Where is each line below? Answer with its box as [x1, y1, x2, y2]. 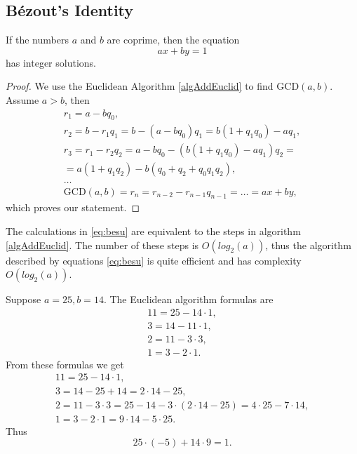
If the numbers [6, 32, 69, 47]
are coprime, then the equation [107, 32, 240, 47]
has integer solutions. [6, 55, 96, 69]
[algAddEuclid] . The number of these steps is [6, 237, 199, 252]
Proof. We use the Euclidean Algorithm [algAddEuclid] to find [6, 79, 274, 93]
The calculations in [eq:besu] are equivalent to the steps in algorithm [6, 223, 301, 238]
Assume [6, 92, 39, 107]
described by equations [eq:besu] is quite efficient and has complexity [6, 253, 302, 267]
